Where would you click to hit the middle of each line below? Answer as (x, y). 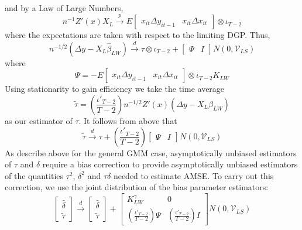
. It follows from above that (128, 120)
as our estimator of (39, 120)
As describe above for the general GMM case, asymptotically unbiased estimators (151, 152)
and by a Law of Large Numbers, (64, 8)
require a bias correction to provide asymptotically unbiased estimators (170, 164)
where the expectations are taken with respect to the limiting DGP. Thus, (138, 35)
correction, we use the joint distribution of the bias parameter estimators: (137, 187)
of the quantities (34, 175)
